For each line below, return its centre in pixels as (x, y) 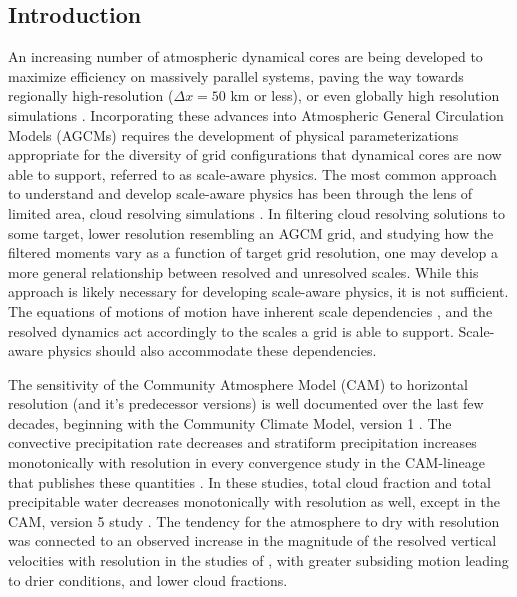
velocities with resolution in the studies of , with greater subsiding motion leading (258, 560)
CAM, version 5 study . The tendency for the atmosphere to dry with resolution (254, 520)
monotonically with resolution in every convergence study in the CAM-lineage (247, 462)
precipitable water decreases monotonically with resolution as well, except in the (254, 501)
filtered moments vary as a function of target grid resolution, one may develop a (253, 252)
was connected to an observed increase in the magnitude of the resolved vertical (252, 540)
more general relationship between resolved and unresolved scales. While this (243, 271)
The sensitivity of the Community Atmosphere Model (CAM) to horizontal (238, 383)
